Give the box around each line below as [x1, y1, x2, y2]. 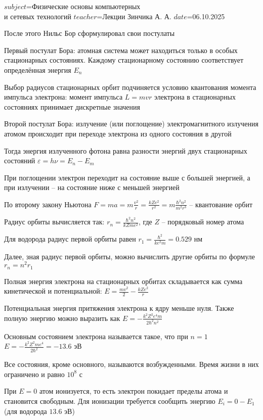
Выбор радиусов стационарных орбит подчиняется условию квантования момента [4, 81, 256, 92]
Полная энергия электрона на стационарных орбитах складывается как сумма [4, 275, 243, 286]
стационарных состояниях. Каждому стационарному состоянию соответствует [4, 55, 244, 65]
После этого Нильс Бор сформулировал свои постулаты [4, 28, 175, 38]
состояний [4, 155, 35, 166]
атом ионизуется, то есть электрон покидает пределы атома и [39, 386, 228, 396]
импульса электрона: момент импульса [4, 91, 123, 102]
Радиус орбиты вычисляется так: [4, 216, 105, 227]
